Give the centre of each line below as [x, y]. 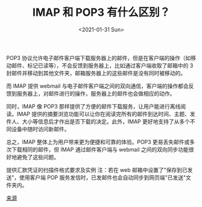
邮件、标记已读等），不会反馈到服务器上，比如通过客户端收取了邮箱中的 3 [102, 65]
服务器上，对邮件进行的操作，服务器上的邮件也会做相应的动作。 [96, 93]
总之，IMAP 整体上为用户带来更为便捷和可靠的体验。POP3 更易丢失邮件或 [98, 142]
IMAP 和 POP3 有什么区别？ [101, 12]
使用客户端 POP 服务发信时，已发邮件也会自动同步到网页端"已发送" [103, 177]
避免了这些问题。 [38, 157]
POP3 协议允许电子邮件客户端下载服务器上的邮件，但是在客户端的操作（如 [99, 57]
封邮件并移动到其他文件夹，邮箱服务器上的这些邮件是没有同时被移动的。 [96, 73]
